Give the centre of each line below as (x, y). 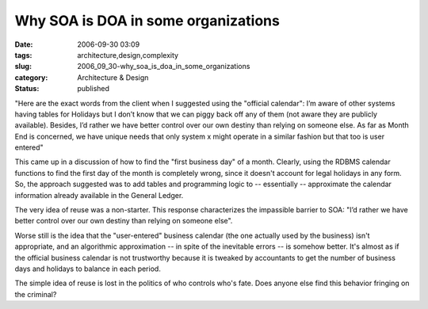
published (94, 89)
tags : (23, 55)
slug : (23, 67)
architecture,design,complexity (128, 55)
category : (31, 77)
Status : (27, 89)
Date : (24, 44)
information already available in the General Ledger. (99, 195)
